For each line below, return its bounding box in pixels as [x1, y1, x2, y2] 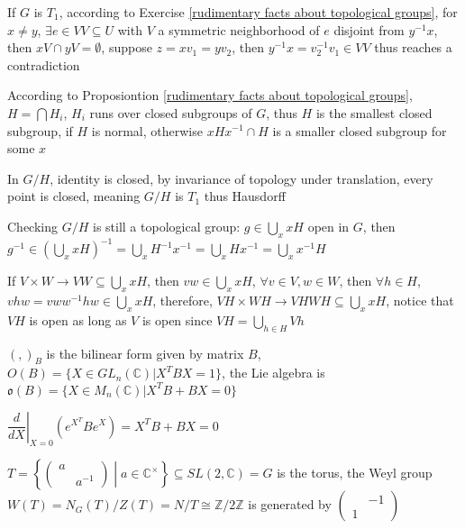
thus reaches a [374, 38, 452, 57]
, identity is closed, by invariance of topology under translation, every [50, 169, 433, 187]
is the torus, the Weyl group [277, 463, 433, 482]
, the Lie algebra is [222, 363, 325, 382]
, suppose [101, 38, 152, 57]
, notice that [386, 291, 454, 310]
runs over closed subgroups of [89, 103, 252, 122]
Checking [7, 216, 58, 235]
